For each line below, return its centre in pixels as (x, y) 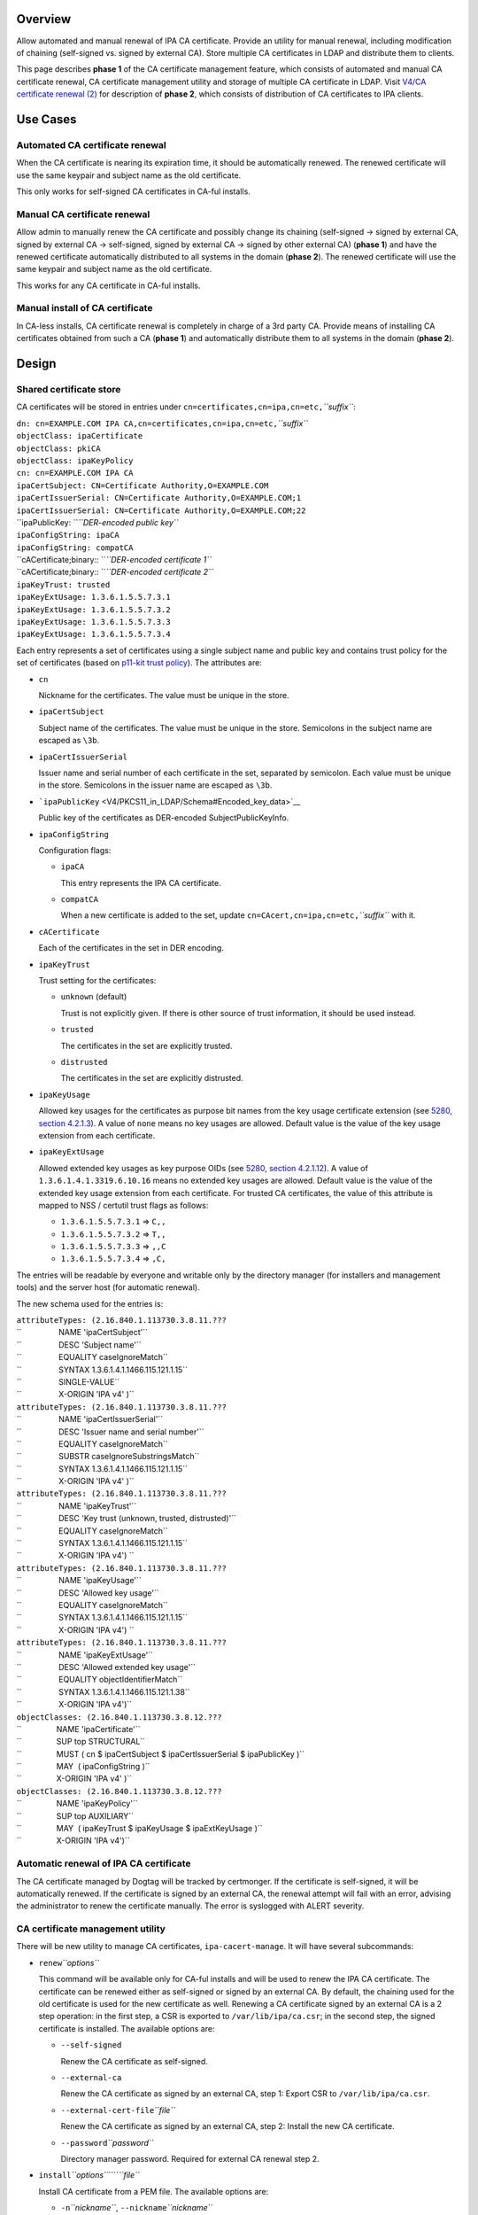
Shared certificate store (69, 390)
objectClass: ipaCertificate (80, 436)
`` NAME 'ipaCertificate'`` (78, 1729)
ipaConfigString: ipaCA (68, 535)
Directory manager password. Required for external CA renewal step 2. (190, 2158)
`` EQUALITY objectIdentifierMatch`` (100, 1680)
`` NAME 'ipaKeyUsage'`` (79, 1581)
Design (36, 364)
